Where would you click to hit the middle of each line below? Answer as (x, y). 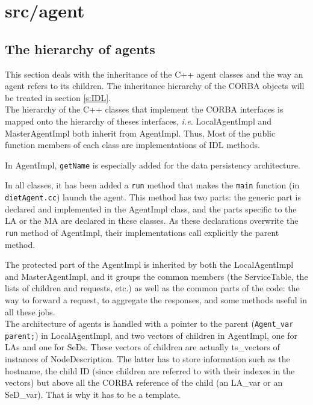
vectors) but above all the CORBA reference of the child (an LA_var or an (144, 382)
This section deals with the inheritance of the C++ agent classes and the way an (154, 74)
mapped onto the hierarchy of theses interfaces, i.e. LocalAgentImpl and (138, 121)
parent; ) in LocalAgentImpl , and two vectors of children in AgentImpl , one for (151, 335)
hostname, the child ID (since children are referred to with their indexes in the (150, 370)
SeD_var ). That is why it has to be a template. (93, 394)
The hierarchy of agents (80, 48)
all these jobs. (30, 311)
